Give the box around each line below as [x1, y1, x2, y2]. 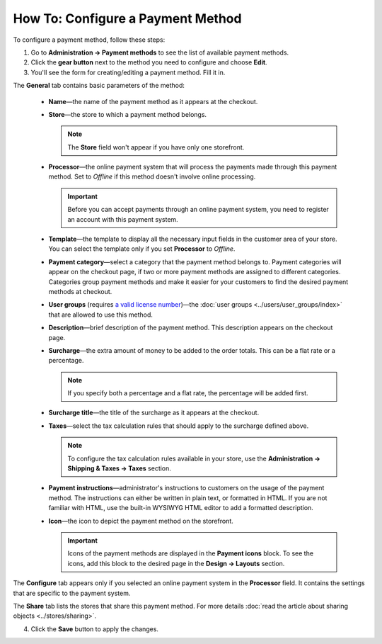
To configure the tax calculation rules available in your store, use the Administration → [67, 454, 321, 463]
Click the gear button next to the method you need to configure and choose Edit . [30, 58, 268, 67]
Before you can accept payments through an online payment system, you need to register [67, 205, 329, 214]
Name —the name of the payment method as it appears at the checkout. [48, 97, 258, 106]
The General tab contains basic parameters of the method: [13, 81, 185, 90]
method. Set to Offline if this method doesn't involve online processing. [48, 172, 256, 181]
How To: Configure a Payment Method [13, 11, 242, 26]
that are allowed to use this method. [48, 310, 154, 319]
